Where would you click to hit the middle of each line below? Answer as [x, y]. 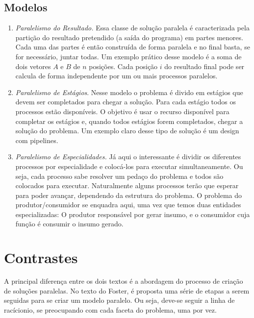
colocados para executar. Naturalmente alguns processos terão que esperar [127, 185]
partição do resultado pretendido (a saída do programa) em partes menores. [129, 37]
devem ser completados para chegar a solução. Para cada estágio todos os [126, 102]
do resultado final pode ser [204, 66]
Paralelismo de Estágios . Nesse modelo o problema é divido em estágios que [129, 92]
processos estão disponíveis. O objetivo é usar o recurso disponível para [122, 111]
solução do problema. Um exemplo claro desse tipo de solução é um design [127, 131]
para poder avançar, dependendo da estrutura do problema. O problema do [129, 195]
